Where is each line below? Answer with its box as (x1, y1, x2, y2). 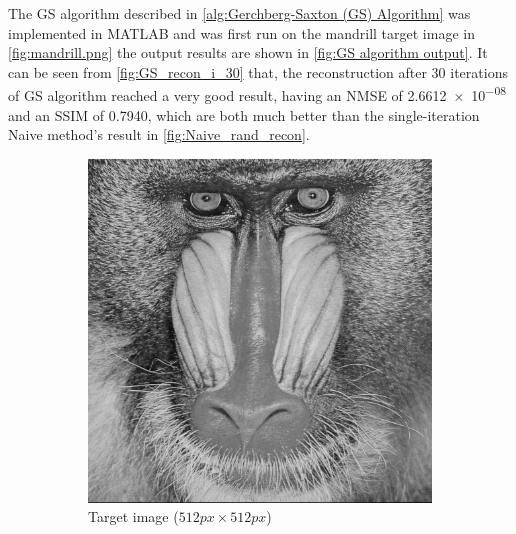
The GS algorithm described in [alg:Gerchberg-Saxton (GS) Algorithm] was (8, 3, 471, 23)
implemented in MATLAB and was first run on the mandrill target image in (8, 22, 475, 43)
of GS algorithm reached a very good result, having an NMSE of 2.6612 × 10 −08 (8, 82, 507, 106)
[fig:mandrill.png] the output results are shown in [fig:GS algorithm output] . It (8, 42, 488, 63)
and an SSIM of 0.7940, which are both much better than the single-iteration (8, 104, 480, 125)
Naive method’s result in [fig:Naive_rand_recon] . (8, 124, 310, 145)
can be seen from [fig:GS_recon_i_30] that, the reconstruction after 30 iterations (8, 61, 508, 82)
